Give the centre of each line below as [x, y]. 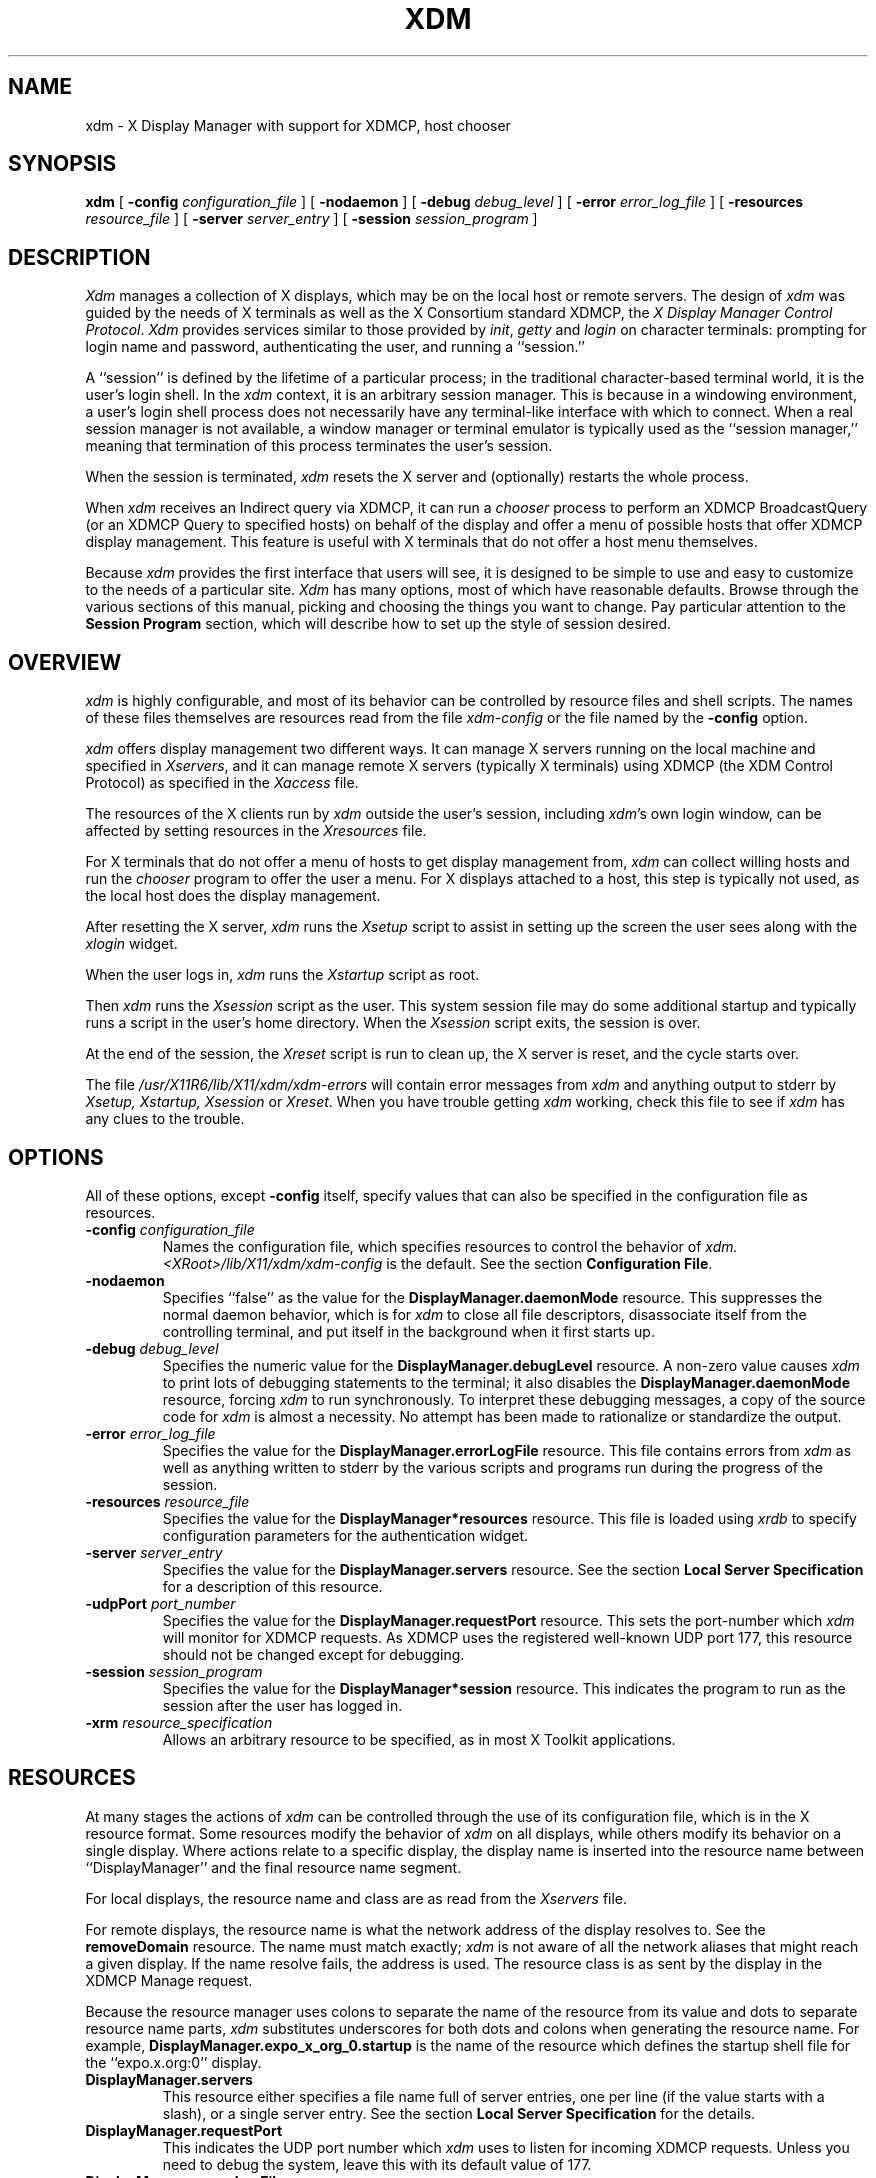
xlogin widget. [131, 944]
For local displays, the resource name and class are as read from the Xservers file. [356, 1898]
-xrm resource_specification [179, 1722]
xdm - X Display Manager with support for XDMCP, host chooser [298, 125]
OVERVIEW [65, 662]
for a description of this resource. [272, 1586]
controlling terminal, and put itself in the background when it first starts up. [408, 1331]
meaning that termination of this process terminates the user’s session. [319, 446]
